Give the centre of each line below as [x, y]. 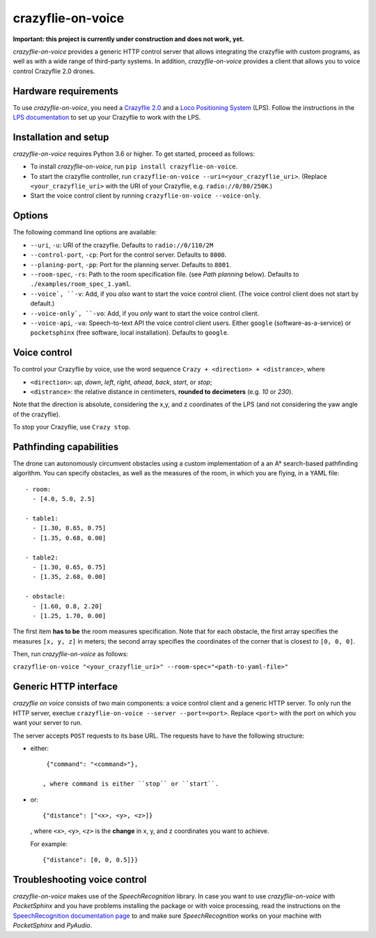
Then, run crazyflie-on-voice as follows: [71, 654]
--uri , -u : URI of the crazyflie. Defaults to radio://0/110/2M [122, 245]
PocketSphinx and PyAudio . [53, 925]
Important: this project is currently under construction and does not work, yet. [128, 39]
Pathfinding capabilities [66, 446]
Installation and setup [61, 137]
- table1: [42, 519]
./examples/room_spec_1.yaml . [81, 284]
